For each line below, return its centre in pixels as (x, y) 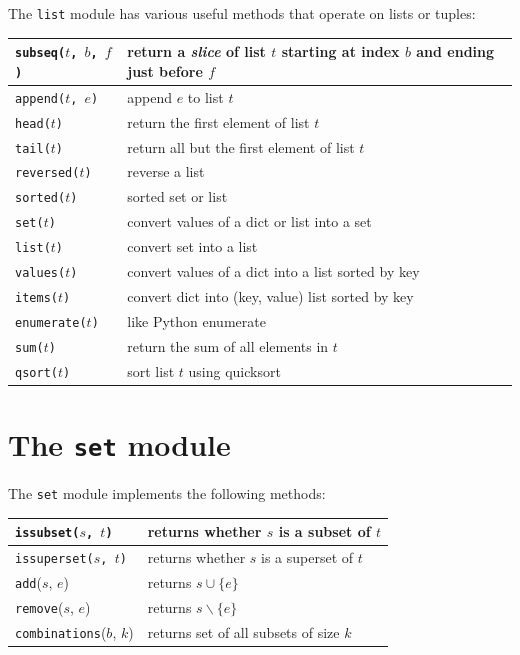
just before (165, 70)
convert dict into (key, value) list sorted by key (270, 296)
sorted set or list (177, 196)
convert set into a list (192, 246)
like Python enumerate (196, 320)
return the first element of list (218, 121)
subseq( (40, 53)
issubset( (47, 533)
